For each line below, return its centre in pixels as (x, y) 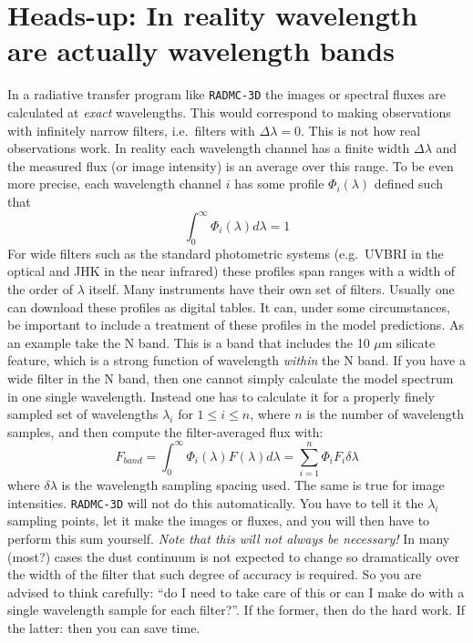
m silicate (408, 342)
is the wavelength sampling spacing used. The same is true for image (253, 485)
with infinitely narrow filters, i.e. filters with (131, 130)
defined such (408, 184)
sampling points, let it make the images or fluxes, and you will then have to (219, 521)
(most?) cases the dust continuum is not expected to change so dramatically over (233, 556)
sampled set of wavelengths (83, 414)
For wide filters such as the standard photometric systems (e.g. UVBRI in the (226, 253)
